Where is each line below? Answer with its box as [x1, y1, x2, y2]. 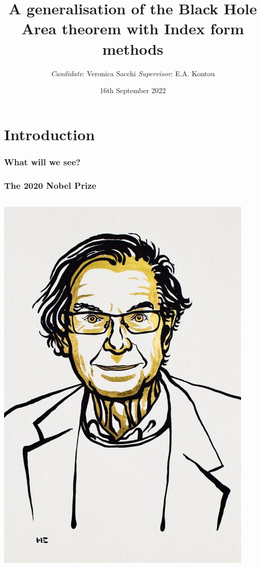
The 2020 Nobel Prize [4, 179, 97, 191]
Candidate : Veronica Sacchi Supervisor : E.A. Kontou [51, 68, 215, 78]
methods [102, 38, 163, 59]
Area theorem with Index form [21, 18, 244, 39]
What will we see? [4, 155, 81, 168]
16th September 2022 [100, 85, 166, 96]
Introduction [4, 123, 95, 144]
